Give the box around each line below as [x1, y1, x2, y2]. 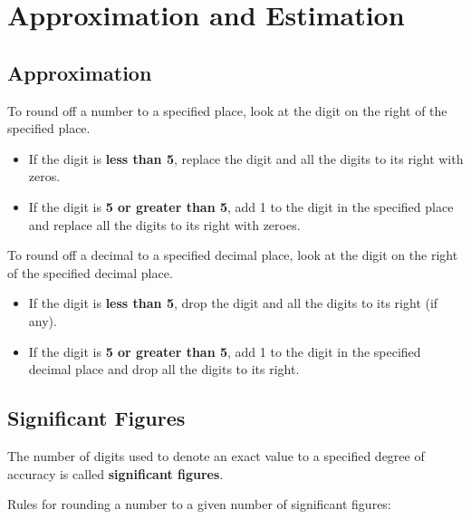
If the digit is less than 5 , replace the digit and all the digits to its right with [28, 149, 464, 168]
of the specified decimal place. [7, 263, 173, 282]
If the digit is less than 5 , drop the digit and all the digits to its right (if [28, 293, 438, 312]
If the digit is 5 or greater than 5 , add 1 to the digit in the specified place [28, 197, 454, 216]
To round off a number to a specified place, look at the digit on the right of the [7, 101, 447, 120]
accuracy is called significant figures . [7, 464, 224, 483]
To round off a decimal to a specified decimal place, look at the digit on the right [7, 245, 458, 264]
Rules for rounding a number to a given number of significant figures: [7, 495, 391, 514]
